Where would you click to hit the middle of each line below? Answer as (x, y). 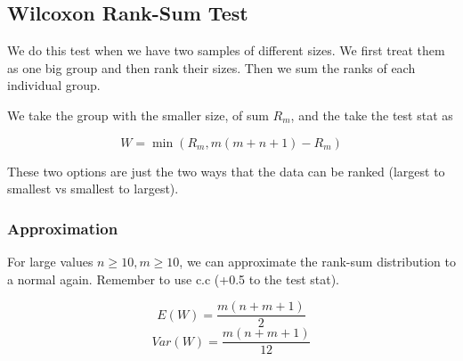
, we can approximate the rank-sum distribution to (317, 261)
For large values (50, 261)
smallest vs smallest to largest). (93, 189)
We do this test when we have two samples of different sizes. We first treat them (226, 50)
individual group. (54, 85)
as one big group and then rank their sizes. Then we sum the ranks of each (211, 67)
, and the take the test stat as (372, 115)
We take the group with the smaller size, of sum (138, 115)
